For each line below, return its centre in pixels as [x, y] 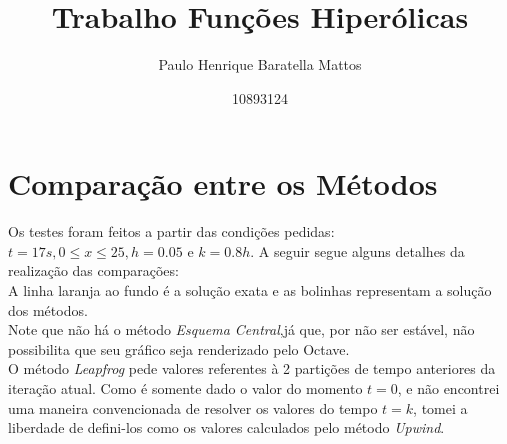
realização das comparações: [93, 270]
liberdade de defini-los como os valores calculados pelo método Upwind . [226, 427]
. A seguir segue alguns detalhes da [357, 250]
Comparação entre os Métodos [223, 183]
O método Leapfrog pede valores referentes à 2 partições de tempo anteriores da [252, 368]
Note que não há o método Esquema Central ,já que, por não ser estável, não [241, 329]
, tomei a [440, 407]
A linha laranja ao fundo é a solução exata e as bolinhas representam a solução [250, 290]
